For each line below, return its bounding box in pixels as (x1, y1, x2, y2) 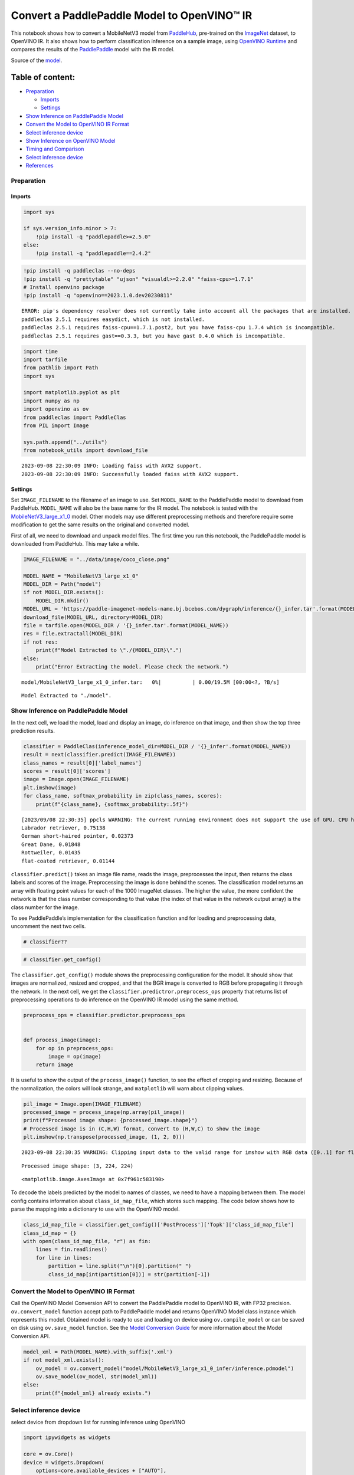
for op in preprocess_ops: (35, 1045, 114, 1051)
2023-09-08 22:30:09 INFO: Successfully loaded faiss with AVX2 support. (21, 471, 240, 477)
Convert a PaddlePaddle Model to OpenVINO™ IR (11, 9, 253, 22)
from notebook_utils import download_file (23, 447, 148, 454)
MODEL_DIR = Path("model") (23, 581, 101, 588)
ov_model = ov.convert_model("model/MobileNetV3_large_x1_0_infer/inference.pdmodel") (35, 1365, 294, 1372)
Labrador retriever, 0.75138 (21, 825, 106, 831)
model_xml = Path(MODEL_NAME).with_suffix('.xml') (23, 1348, 173, 1355)
